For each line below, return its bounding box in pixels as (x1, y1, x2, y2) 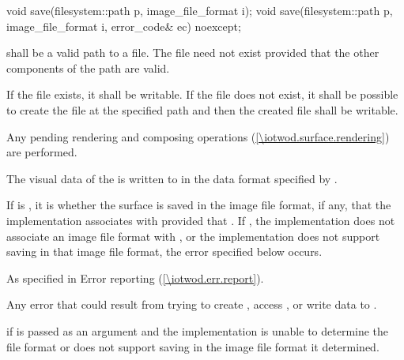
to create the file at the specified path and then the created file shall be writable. (6, 101, 398, 118)
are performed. (6, 144, 77, 160)
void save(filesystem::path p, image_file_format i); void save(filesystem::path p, (6, 2, 393, 18)
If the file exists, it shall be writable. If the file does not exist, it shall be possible (6, 86, 398, 103)
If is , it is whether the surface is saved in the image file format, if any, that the (6, 197, 391, 213)
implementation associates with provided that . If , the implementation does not (6, 212, 395, 228)
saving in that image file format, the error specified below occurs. (6, 243, 323, 260)
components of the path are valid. (6, 59, 170, 76)
